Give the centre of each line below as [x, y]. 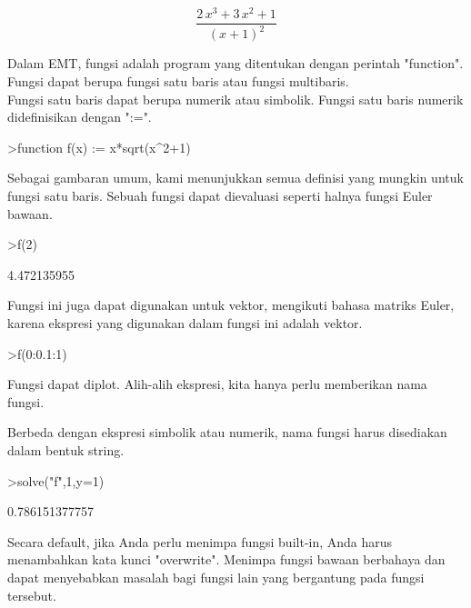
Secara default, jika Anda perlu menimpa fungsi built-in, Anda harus [200, 541]
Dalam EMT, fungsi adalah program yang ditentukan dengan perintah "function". [235, 63]
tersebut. [32, 595]
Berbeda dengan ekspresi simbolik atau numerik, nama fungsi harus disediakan [227, 432]
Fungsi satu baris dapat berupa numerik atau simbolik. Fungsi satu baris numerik [235, 99]
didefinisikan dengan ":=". [80, 117]
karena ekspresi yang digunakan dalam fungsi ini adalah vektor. [185, 323]
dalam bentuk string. [66, 449]
